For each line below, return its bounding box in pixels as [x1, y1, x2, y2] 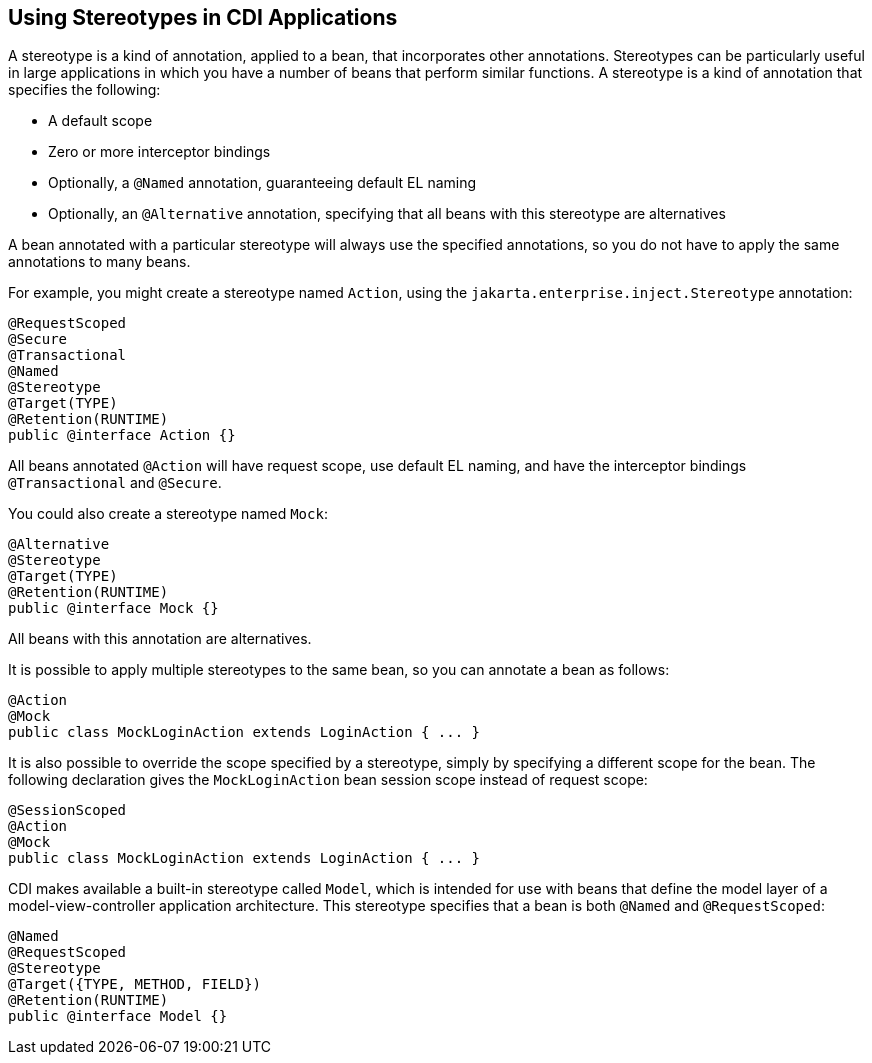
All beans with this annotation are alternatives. [8, 630, 312, 648]
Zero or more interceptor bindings [48, 143, 271, 161]
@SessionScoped [8, 802, 127, 819]
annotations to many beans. [8, 253, 191, 271]
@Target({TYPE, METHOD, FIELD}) [8, 976, 261, 993]
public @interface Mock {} [8, 600, 219, 617]
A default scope [48, 112, 153, 130]
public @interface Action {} [8, 427, 236, 444]
